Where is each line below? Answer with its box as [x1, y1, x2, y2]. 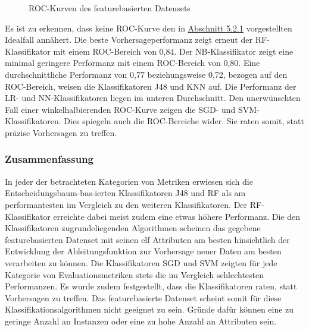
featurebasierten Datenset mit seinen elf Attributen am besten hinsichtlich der [5, 233, 290, 245]
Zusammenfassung [5, 152, 94, 166]
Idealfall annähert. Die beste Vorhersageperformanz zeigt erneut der [5, 33, 252, 46]
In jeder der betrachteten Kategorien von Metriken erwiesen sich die [5, 175, 253, 187]
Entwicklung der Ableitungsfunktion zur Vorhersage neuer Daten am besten [5, 245, 282, 257]
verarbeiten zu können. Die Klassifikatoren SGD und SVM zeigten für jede [5, 256, 277, 269]
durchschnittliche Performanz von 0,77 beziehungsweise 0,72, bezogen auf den [5, 68, 288, 80]
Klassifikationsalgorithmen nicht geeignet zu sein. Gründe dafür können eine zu [5, 303, 294, 316]
